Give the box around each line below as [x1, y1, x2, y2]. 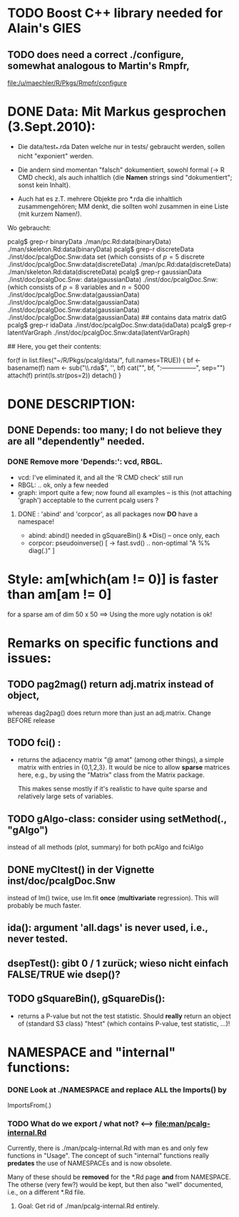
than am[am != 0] [7, 586, 112, 602]
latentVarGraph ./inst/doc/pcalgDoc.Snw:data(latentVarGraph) [7, 328, 190, 337]
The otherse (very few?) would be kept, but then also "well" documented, [7, 1181, 223, 1189]
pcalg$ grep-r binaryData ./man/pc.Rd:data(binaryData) [7, 237, 172, 245]
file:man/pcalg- [154, 1119, 210, 1129]
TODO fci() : [7, 736, 61, 748]
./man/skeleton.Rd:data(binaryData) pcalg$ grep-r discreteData [7, 245, 194, 253]
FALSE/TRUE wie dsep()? [7, 968, 121, 980]
